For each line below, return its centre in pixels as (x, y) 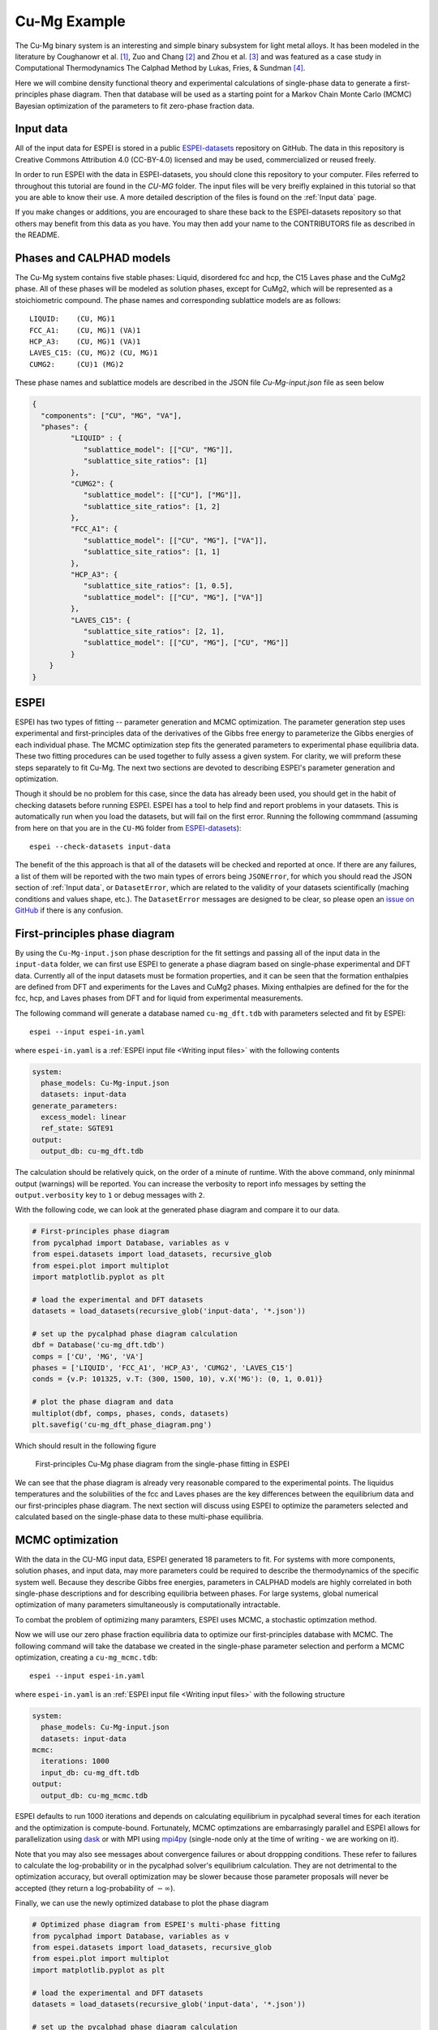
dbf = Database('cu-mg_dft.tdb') (99, 1345)
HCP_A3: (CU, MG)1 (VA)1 (85, 341)
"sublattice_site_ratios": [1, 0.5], (158, 586)
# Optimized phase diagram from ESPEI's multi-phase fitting (156, 1925)
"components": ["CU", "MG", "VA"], (112, 415)
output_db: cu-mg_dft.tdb (92, 1151)
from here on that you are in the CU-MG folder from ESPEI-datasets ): (128, 827)
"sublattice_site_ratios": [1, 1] (152, 552)
